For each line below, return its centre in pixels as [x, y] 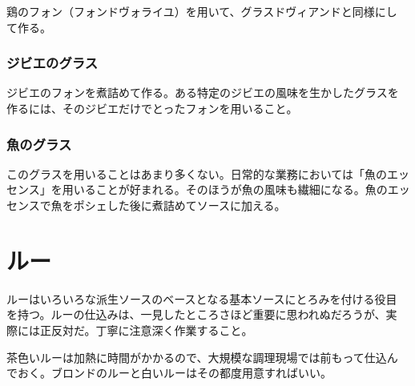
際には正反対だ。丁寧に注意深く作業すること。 [130, 330]
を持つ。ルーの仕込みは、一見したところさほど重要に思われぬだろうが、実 [202, 314]
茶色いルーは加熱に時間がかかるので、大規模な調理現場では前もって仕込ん [202, 357]
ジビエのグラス [52, 63]
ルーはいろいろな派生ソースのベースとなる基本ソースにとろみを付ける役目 [202, 298]
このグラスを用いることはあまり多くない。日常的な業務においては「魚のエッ [208, 173]
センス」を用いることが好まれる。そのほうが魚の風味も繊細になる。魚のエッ [208, 189]
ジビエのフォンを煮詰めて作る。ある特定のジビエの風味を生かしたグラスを [203, 92]
